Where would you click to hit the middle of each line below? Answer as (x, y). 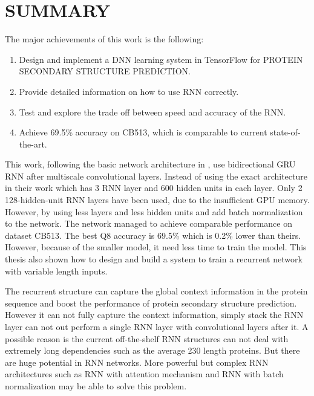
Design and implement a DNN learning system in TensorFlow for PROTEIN (161, 59)
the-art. (33, 144)
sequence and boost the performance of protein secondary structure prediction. (151, 303)
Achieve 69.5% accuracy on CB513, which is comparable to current (143, 132)
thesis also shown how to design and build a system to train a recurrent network (154, 259)
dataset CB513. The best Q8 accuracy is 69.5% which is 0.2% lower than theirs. (153, 235)
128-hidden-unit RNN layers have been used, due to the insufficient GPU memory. (157, 200)
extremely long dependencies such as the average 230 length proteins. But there (152, 350)
